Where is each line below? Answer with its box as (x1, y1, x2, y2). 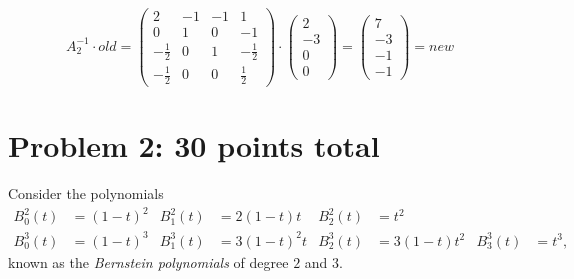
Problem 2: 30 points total (8, 125, 380, 166)
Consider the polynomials (8, 183, 164, 203)
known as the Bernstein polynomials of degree (8, 251, 289, 272)
